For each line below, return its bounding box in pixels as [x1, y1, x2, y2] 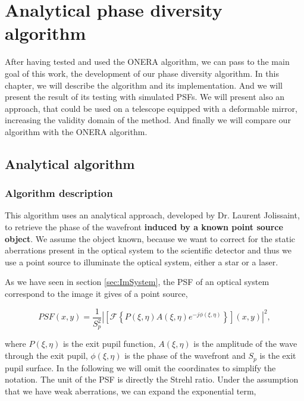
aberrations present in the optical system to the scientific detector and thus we [5, 244, 292, 256]
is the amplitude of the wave [193, 337, 297, 350]
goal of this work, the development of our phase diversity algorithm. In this [5, 67, 279, 79]
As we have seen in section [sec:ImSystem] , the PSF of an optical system [5, 275, 269, 288]
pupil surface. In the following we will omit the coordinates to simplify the [5, 361, 276, 374]
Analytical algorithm [5, 154, 135, 173]
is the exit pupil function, [62, 337, 156, 350]
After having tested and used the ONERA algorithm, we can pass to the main [5, 55, 290, 68]
